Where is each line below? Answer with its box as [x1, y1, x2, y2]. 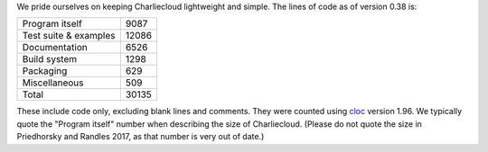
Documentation [22, 41, 88, 54]
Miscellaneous [22, 76, 84, 89]
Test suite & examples [22, 30, 116, 42]
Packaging [22, 65, 68, 77]
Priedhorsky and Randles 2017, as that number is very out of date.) [16, 131, 265, 142]
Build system [22, 53, 78, 66]
